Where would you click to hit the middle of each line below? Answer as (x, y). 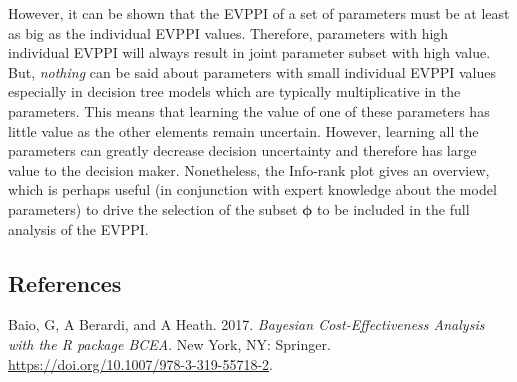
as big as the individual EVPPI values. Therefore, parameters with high (228, 32)
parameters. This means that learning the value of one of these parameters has (249, 110)
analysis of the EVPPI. (78, 228)
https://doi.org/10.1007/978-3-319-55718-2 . (140, 363)
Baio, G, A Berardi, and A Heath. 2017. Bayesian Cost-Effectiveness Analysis (246, 324)
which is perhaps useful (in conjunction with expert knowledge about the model (252, 189)
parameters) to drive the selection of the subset (153, 208)
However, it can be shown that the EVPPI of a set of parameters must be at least (259, 13)
